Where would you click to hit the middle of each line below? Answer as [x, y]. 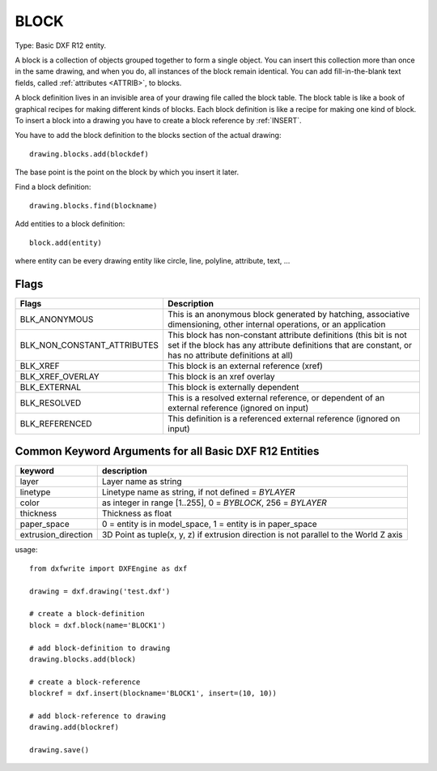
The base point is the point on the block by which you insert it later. [127, 172]
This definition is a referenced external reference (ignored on [284, 418]
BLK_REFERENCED [56, 423]
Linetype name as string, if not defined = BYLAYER [198, 492]
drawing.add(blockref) [74, 727]
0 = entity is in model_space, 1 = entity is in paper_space [209, 525]
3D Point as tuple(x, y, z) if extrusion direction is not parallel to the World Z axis [252, 535]
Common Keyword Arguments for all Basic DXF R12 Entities [167, 451]
